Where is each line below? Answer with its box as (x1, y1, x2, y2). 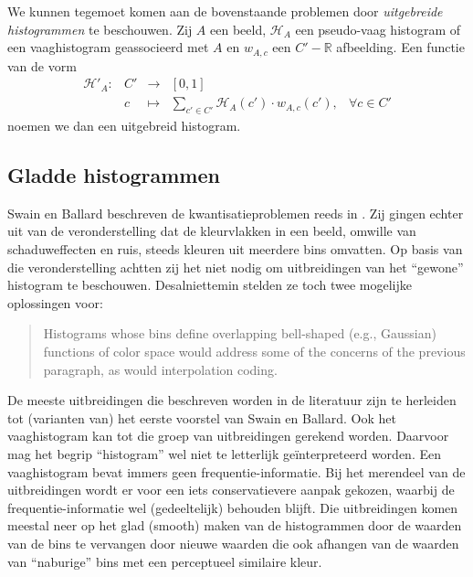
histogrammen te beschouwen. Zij (7, 19, 193, 38)
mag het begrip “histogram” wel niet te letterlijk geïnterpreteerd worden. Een (7, 444, 441, 464)
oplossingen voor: (7, 293, 103, 312)
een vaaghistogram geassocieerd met (7, 37, 209, 57)
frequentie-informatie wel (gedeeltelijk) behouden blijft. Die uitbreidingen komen (7, 497, 458, 517)
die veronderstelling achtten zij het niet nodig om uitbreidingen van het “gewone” (7, 257, 464, 276)
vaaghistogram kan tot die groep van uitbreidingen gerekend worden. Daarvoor (7, 426, 449, 445)
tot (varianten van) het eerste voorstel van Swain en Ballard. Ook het (7, 408, 396, 427)
